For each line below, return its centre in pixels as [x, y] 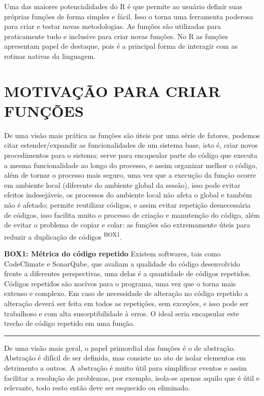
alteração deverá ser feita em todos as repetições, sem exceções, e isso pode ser [126, 303]
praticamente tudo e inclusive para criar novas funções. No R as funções [116, 36]
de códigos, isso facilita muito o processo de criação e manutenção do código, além [132, 214]
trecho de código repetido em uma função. [70, 323]
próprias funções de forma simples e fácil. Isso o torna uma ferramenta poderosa [129, 16]
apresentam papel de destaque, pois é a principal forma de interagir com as [121, 46]
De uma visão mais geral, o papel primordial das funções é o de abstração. [120, 348]
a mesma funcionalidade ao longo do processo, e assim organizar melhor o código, [131, 165]
